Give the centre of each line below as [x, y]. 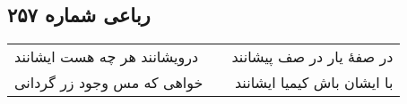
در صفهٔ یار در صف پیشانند [312, 57]
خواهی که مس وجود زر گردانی [109, 83]
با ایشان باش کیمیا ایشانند [314, 83]
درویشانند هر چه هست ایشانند [107, 57]
